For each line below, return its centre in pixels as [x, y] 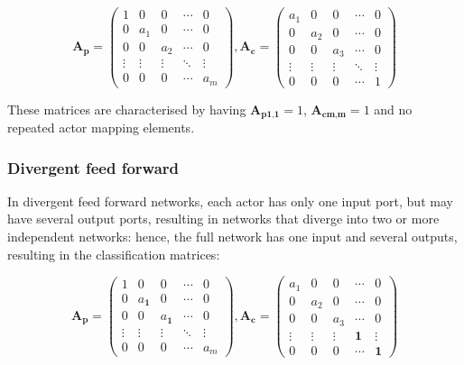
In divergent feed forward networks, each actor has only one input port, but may [230, 201]
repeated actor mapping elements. [101, 128]
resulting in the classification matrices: [114, 254]
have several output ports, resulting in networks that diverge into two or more [223, 219]
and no [393, 109]
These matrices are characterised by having [127, 109]
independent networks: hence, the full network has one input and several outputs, [232, 237]
